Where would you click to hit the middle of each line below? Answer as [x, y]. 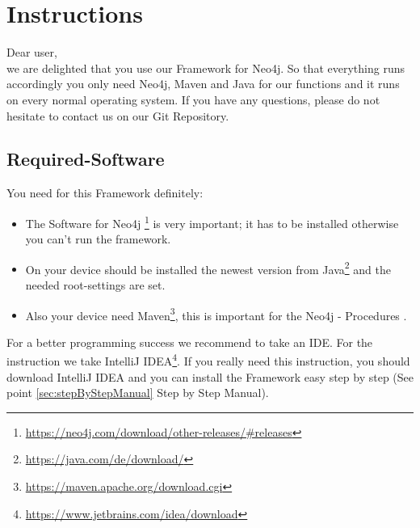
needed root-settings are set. [95, 284]
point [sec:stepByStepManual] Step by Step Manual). [138, 393]
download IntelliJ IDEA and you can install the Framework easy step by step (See [210, 376]
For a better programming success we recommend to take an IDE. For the [190, 342]
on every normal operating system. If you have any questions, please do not [193, 99]
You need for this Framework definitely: [105, 193]
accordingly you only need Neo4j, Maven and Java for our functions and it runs [203, 84]
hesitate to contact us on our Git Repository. [118, 115]
